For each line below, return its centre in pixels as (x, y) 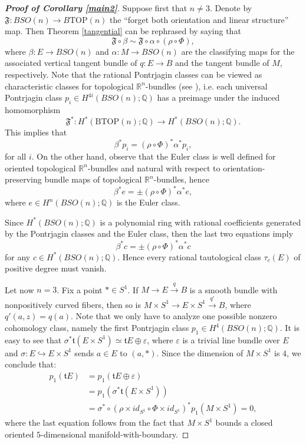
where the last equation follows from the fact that (95, 423)
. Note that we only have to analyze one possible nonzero (174, 316)
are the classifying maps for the (238, 51)
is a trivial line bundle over (231, 339)
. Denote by (231, 8)
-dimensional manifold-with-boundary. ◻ (115, 434)
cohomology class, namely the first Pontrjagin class (97, 328)
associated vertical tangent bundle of (71, 63)
